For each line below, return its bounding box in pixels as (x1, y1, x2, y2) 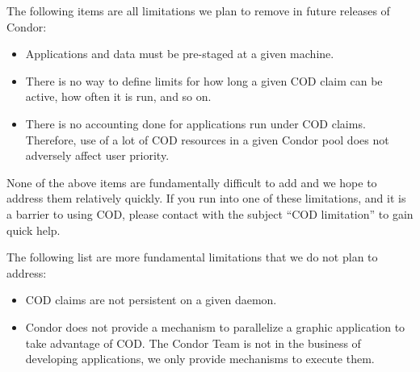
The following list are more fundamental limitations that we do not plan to (6, 249, 378, 265)
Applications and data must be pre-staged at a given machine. (25, 45, 334, 62)
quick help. (6, 221, 61, 238)
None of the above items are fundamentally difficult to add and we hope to (6, 173, 377, 190)
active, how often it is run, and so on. (25, 88, 212, 105)
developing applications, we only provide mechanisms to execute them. (25, 350, 375, 367)
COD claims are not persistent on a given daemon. (25, 291, 277, 308)
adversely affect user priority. (25, 147, 170, 164)
